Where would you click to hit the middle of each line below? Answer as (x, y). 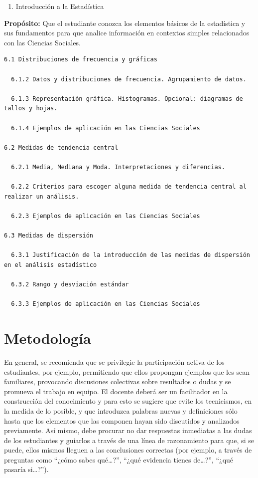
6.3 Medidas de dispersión (49, 236)
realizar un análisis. (42, 196)
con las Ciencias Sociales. (42, 42)
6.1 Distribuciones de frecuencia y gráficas (81, 60)
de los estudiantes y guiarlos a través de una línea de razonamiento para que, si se (129, 440)
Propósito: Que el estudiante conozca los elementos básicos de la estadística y (125, 23)
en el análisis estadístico (51, 265)
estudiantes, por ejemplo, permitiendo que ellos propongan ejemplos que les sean (127, 371)
